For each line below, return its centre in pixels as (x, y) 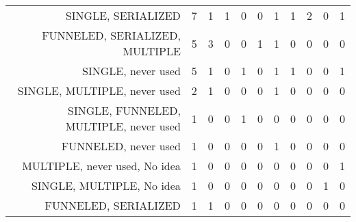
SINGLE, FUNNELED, (124, 110)
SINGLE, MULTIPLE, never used (99, 91)
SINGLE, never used (131, 71)
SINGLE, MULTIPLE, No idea (106, 185)
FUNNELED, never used (121, 146)
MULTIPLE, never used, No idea (101, 166)
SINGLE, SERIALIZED (123, 15)
